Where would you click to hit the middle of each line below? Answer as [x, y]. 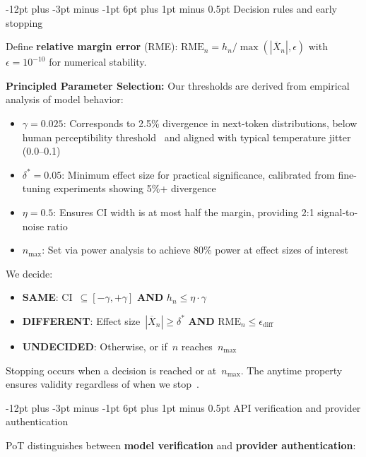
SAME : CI [47, 297]
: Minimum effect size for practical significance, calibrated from [198, 174]
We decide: [29, 273]
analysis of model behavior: [65, 99]
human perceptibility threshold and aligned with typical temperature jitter [187, 137]
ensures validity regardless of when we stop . [102, 384]
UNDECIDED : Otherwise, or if [95, 346]
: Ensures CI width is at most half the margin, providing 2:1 [184, 212]
